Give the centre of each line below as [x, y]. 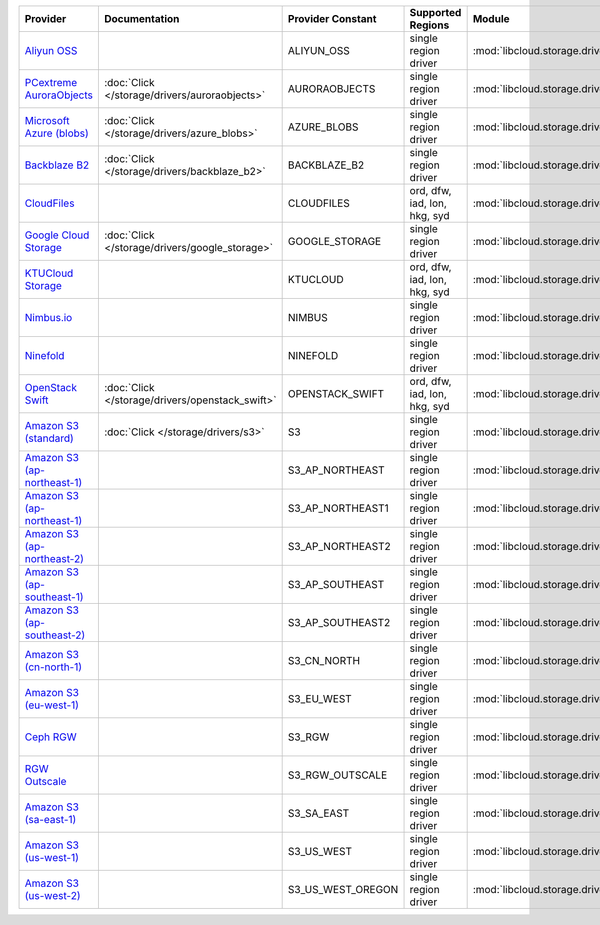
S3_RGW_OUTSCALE [337, 775]
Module [491, 18]
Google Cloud [57, 235]
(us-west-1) [52, 857]
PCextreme [51, 82]
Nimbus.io [48, 317]
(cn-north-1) [53, 667]
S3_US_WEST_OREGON [343, 889]
